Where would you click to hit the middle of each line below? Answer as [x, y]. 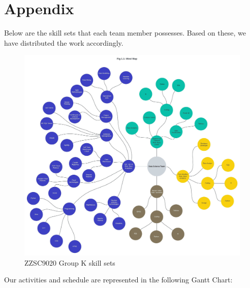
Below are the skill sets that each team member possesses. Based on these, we [125, 33]
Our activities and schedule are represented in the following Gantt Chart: [118, 280]
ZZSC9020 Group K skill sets [70, 262]
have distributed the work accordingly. [64, 42]
